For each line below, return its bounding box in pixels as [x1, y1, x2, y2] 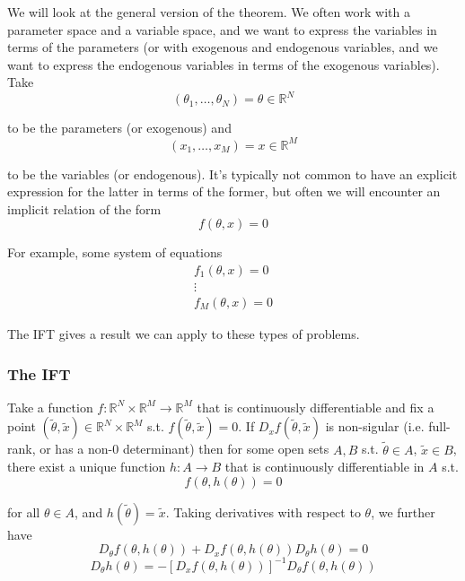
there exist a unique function [7, 457, 166, 476]
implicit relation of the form [7, 199, 162, 218]
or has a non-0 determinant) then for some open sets [39, 439, 329, 458]
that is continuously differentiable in [224, 457, 425, 476]
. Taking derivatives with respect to [165, 502, 361, 521]
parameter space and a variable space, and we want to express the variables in [7, 20, 437, 39]
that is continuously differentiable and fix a [197, 397, 434, 416]
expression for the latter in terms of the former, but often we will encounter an [7, 182, 441, 201]
